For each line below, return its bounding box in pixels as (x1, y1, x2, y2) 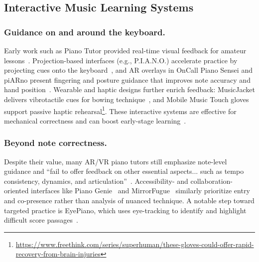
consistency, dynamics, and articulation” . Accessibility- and (4, 175, 188, 186)
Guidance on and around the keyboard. (4, 25, 165, 38)
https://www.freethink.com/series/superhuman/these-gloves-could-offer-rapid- (15, 239, 254, 249)
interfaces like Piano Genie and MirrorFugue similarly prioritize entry (31, 185, 250, 196)
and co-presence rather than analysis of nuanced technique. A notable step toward (4, 195, 255, 205)
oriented (4, 185, 29, 196)
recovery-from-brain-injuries (15, 249, 101, 259)
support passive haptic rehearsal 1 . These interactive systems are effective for (4, 104, 237, 116)
